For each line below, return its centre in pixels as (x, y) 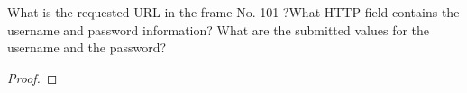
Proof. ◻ (32, 77)
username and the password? (87, 47)
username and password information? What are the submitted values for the (219, 29)
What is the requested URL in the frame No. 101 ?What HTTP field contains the (233, 12)
